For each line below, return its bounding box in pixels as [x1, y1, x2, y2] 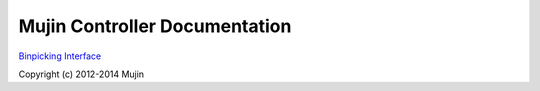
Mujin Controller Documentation [18, 15, 292, 37]
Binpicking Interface [18, 50, 102, 62]
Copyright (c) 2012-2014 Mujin [18, 68, 145, 80]
